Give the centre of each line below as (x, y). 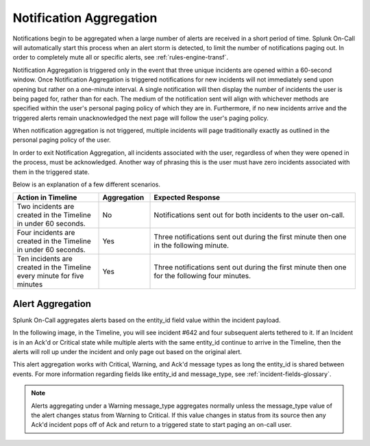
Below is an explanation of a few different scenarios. (87, 184)
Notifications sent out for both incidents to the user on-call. (249, 215)
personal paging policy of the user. (62, 140)
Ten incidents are (45, 259)
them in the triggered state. (51, 172)
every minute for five (50, 276)
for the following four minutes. (202, 276)
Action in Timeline (47, 197)
